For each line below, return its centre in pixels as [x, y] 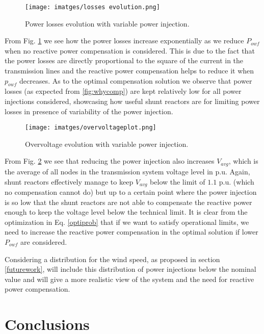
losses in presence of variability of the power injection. [89, 111]
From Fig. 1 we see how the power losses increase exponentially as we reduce [124, 41]
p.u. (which [236, 181]
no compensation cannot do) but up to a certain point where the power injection [131, 191]
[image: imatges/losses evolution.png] [93, 7]
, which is [243, 161]
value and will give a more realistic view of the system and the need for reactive [129, 279]
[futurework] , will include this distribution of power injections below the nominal [130, 269]
